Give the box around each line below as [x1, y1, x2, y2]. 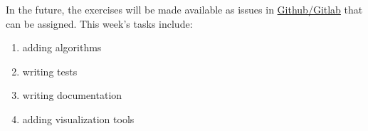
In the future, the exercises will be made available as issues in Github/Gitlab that [6, 2, 363, 16]
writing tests [22, 63, 78, 78]
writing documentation [22, 88, 122, 103]
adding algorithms [22, 40, 102, 55]
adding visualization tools [22, 111, 135, 126]
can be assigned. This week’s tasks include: [6, 16, 193, 31]
